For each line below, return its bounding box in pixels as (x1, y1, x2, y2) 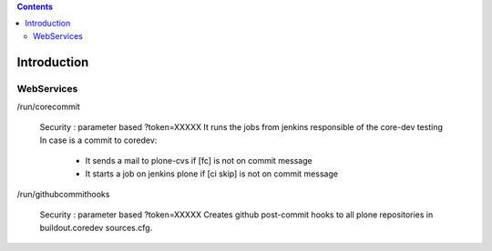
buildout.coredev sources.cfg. (39, 222, 153, 233)
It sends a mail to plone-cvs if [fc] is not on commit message (85, 156, 313, 166)
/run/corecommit (16, 101, 81, 112)
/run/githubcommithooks (16, 188, 110, 199)
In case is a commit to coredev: (39, 135, 158, 146)
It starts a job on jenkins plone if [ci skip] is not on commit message (85, 168, 339, 179)
